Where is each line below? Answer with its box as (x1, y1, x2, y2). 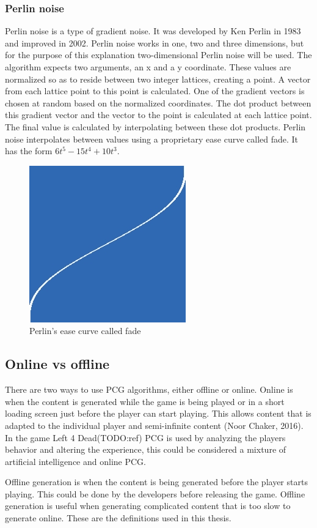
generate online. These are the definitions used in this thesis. (5, 511, 231, 524)
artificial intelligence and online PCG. (5, 455, 146, 467)
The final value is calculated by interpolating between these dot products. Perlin (5, 120, 306, 133)
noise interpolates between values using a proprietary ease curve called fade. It (5, 132, 299, 145)
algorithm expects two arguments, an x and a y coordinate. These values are (5, 61, 291, 73)
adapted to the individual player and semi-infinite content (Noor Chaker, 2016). (5, 418, 304, 431)
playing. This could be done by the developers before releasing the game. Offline (5, 487, 305, 500)
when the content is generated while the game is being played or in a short (5, 395, 285, 407)
